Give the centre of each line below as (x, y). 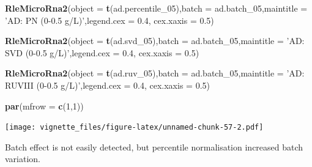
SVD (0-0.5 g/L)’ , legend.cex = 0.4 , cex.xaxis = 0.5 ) (102, 52)
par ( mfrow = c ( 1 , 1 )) (44, 106)
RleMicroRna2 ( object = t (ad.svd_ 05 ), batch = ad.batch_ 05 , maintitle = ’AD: (155, 41)
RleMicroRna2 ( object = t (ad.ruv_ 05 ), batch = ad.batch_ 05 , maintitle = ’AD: (155, 73)
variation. (23, 159)
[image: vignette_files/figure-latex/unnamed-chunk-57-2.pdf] (134, 128)
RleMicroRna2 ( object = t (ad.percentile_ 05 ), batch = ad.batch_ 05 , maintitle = (156, 8)
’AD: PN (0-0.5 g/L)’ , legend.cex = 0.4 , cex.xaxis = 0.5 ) (110, 20)
